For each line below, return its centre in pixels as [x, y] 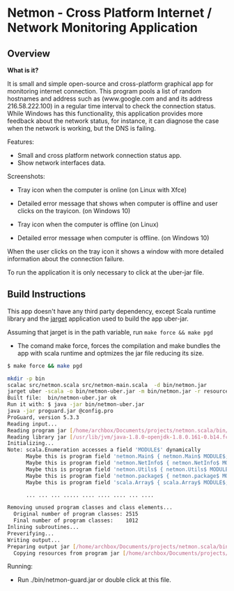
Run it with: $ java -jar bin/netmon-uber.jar [76, 404]
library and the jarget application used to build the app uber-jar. [98, 319]
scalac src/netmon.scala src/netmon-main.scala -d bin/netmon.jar [107, 385]
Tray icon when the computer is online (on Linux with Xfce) [102, 190]
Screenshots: [26, 176]
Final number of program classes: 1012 [76, 521]
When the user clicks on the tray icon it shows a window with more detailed [116, 251]
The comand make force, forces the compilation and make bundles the [119, 345]
